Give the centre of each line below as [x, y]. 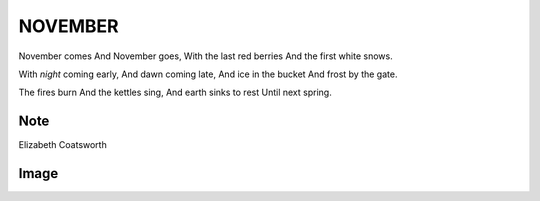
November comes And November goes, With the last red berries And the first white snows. [206, 56]
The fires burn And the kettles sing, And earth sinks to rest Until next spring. [175, 92]
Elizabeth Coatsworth [62, 145]
